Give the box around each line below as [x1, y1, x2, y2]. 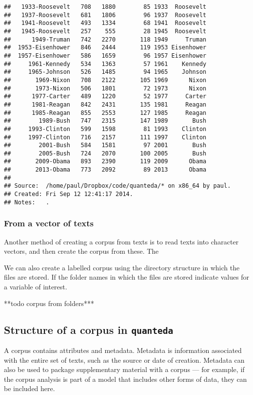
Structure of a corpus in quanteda [4, 322, 174, 337]
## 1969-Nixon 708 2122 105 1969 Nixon [4, 76, 207, 84]
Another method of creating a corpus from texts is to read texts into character [4, 236, 239, 246]
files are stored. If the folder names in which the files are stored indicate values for [4, 272, 250, 282]
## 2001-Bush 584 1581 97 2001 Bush [4, 142, 207, 149]
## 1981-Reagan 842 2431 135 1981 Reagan [4, 101, 207, 108]
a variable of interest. [4, 282, 67, 291]
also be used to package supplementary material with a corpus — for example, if [4, 364, 245, 374]
